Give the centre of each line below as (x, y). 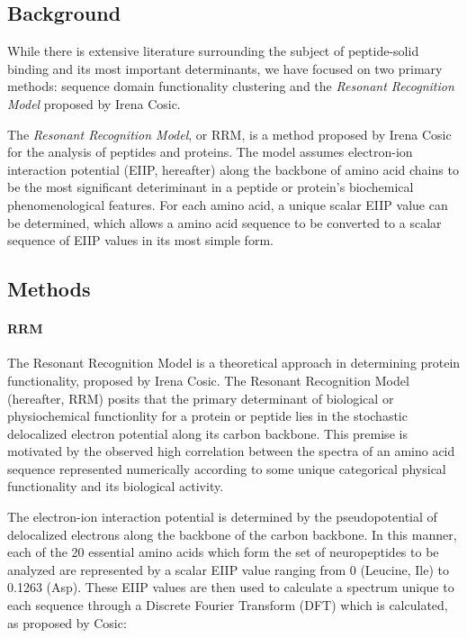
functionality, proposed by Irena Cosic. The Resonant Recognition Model (208, 380)
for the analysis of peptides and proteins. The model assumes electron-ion (210, 152)
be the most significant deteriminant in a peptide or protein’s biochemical (211, 187)
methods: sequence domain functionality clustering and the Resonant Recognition (231, 86)
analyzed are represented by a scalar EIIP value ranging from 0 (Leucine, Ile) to (228, 569)
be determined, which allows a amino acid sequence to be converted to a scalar (225, 222)
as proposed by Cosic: (67, 622)
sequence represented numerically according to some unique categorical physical (227, 468)
